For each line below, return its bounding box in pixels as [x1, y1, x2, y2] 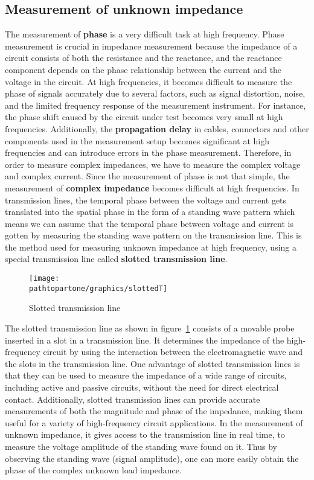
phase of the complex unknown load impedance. [5, 464, 182, 476]
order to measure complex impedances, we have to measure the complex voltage [5, 158, 301, 170]
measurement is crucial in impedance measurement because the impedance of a [5, 39, 298, 52]
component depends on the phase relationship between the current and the [5, 63, 282, 75]
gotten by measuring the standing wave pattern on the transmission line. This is [5, 229, 302, 242]
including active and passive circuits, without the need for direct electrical [5, 380, 279, 393]
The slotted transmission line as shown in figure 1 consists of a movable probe [5, 321, 295, 334]
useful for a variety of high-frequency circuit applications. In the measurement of [5, 416, 303, 429]
